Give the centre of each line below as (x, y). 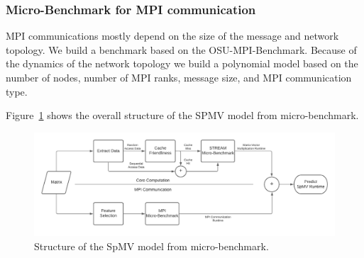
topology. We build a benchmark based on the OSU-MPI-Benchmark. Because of (181, 49)
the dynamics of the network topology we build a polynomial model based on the (182, 63)
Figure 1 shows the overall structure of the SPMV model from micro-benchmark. (182, 115)
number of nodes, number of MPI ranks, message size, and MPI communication (179, 77)
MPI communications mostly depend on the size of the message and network (172, 36)
